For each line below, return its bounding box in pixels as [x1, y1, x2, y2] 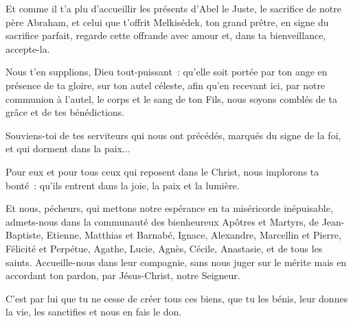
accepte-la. [5, 41, 50, 56]
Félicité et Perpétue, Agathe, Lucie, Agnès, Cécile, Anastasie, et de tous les [5, 241, 323, 255]
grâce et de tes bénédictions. [5, 105, 125, 119]
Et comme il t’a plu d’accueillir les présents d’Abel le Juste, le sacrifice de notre [5, 1, 341, 15]
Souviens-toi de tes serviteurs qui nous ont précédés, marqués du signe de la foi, [5, 128, 341, 142]
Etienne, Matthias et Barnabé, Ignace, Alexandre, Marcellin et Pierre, [46, 228, 341, 242]
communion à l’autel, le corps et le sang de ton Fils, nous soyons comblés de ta [5, 91, 337, 106]
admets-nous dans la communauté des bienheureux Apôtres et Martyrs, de [5, 214, 319, 228]
